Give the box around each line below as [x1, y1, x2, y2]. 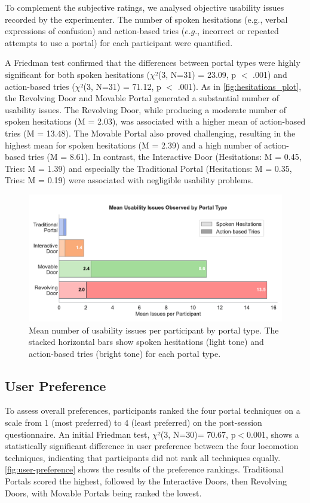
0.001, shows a [247, 428, 299, 440]
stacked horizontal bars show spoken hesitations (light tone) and [29, 335, 264, 348]
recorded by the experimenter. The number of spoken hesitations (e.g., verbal [5, 13, 288, 25]
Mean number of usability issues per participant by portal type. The [29, 323, 279, 336]
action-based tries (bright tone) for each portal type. [29, 347, 221, 359]
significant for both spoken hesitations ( [5, 68, 151, 80]
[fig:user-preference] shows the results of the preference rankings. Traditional [5, 463, 284, 475]
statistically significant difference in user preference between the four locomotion [5, 440, 299, 452]
